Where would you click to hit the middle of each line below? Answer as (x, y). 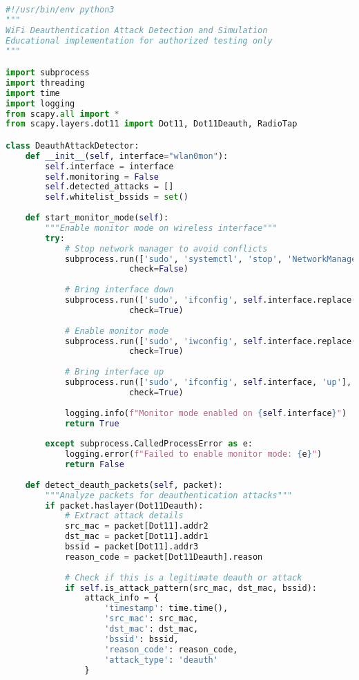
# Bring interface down (119, 290)
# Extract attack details (124, 516)
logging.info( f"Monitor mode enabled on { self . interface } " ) (206, 413)
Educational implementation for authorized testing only (139, 40)
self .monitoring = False (102, 177)
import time (33, 93)
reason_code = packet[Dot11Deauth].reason (164, 557)
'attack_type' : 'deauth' (161, 660)
